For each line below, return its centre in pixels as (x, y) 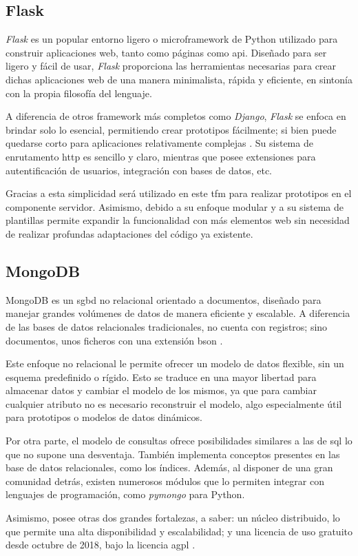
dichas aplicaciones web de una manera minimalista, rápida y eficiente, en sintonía (179, 79)
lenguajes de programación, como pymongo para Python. (125, 494)
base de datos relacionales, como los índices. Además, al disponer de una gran (169, 467)
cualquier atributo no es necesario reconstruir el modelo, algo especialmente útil (174, 403)
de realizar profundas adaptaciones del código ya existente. (129, 233)
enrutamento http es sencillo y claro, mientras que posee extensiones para (161, 156)
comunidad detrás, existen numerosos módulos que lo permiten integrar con (165, 481)
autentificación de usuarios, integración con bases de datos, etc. (139, 170)
